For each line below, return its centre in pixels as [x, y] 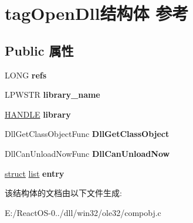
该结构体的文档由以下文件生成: [63, 193]
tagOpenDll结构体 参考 [97, 13]
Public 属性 [39, 50]
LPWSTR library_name [53, 95]
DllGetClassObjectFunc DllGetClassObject [87, 134]
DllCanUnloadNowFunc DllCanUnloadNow [87, 153]
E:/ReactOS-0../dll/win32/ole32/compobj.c [83, 212]
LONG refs [26, 75]
